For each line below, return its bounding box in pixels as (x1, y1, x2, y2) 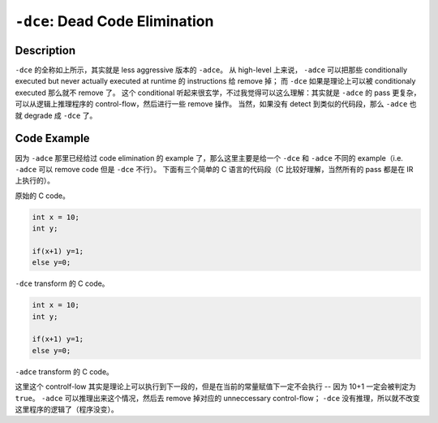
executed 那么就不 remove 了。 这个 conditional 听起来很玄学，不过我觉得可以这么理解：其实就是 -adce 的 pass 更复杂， (15, 88, 421, 97)
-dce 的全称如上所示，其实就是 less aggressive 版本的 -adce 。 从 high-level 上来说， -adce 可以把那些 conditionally (15, 65, 408, 75)
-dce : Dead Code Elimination (15, 12, 214, 30)
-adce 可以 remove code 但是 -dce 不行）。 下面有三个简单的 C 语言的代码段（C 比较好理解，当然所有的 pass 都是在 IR (15, 164, 414, 174)
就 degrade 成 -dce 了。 (15, 110, 97, 120)
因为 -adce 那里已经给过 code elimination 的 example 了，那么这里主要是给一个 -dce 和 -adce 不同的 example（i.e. (15, 153, 403, 162)
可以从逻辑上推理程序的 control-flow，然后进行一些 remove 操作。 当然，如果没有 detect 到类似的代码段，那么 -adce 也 (15, 99, 417, 109)
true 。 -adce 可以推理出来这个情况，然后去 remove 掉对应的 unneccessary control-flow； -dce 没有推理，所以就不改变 (15, 393, 421, 403)
